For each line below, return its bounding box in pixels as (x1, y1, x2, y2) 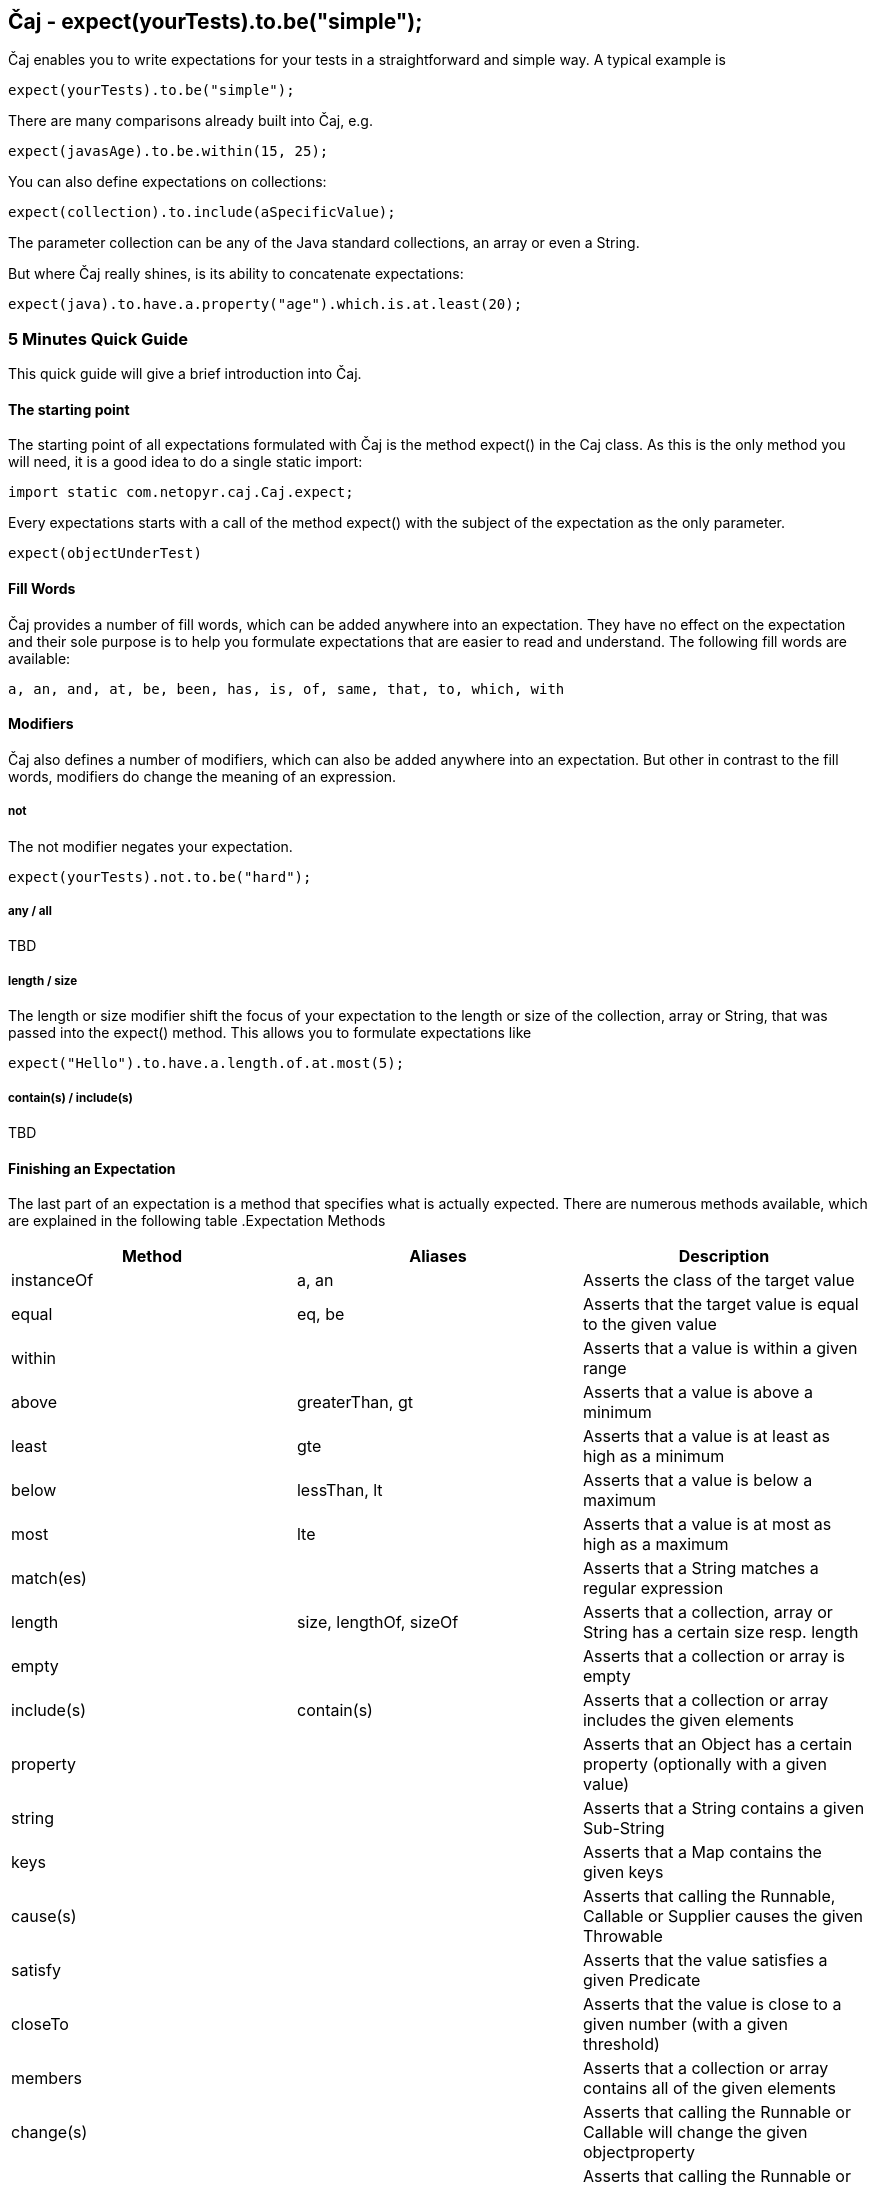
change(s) (11, 2122, 88, 2143)
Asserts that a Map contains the (582, 1842, 822, 1863)
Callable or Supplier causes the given (582, 1906, 864, 1927)
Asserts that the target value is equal (582, 1294, 859, 1315)
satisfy (11, 1960, 61, 1981)
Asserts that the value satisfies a (582, 1950, 828, 1971)
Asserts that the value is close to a (582, 1994, 842, 2015)
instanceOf (11, 1270, 94, 1291)
